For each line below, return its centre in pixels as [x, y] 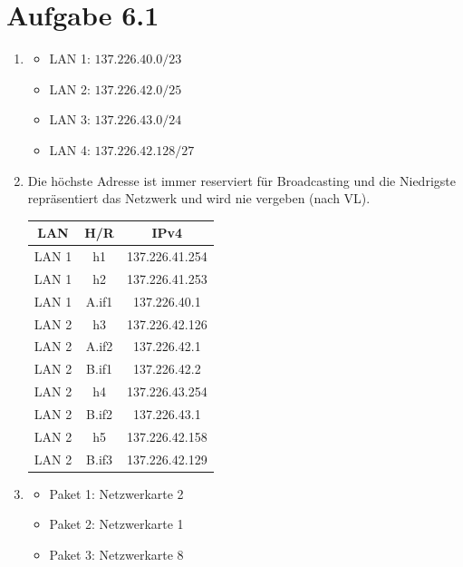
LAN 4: [70, 149]
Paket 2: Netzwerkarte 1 [116, 524]
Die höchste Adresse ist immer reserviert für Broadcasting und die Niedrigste [241, 180]
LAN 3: [70, 119]
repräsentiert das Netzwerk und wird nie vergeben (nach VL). [199, 198]
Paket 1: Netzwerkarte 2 [116, 493]
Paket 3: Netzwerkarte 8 [116, 554]
